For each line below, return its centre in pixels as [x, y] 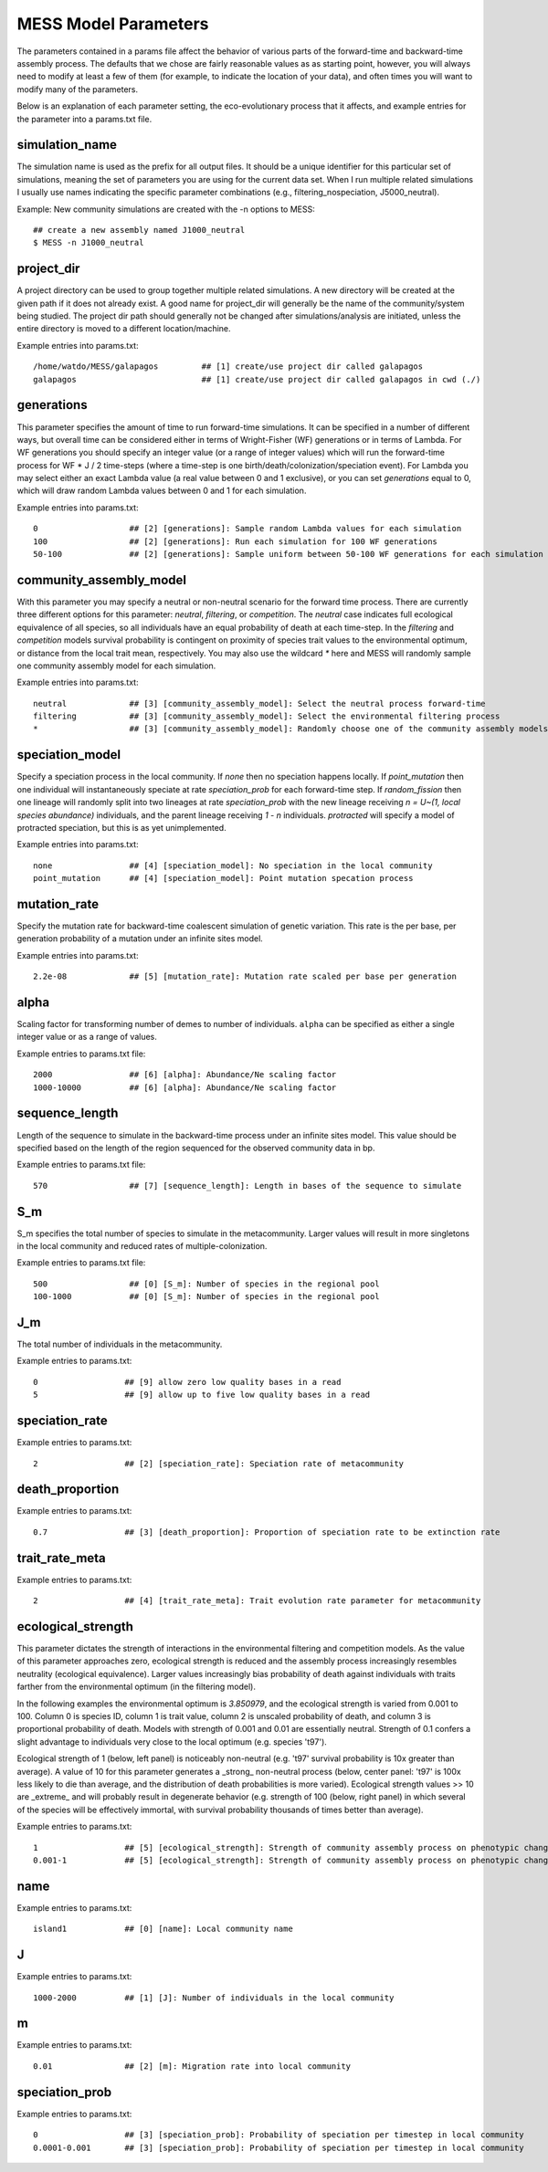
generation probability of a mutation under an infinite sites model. [140, 939]
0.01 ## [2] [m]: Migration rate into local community [192, 2066]
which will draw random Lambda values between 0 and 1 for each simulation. [162, 491]
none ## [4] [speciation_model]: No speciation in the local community [233, 866]
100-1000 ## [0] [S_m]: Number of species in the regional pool [206, 1297]
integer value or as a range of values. [87, 1037]
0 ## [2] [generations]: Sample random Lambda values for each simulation [248, 529]
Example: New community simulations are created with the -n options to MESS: [166, 209]
